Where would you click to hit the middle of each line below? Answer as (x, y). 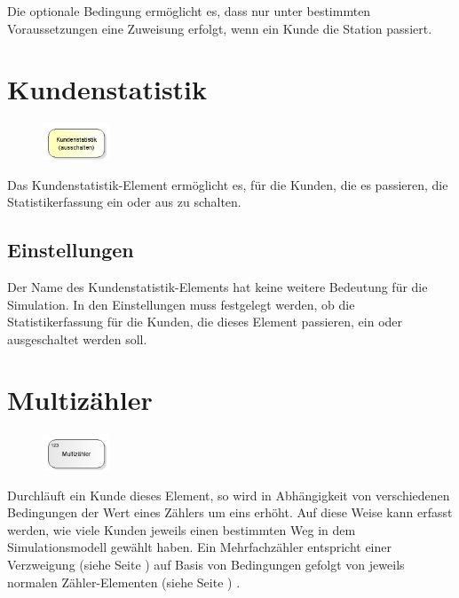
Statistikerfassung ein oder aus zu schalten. (124, 202)
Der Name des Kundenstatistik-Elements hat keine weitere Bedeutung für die (218, 286)
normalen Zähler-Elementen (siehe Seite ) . (124, 582)
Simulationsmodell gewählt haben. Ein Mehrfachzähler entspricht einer (199, 547)
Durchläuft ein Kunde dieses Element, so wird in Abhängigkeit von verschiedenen (229, 495)
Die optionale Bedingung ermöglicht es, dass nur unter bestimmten (189, 11)
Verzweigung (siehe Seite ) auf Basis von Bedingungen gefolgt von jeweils (206, 564)
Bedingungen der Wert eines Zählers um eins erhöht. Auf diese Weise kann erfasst (230, 512)
